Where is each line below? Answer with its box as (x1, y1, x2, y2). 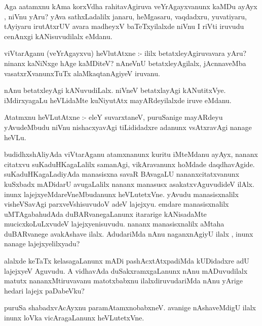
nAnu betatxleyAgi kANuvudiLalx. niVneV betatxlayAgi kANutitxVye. (4, 85, 226, 95)
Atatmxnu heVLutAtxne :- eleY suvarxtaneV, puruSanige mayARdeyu (4, 112, 223, 122)
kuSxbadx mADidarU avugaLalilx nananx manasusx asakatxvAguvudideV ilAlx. (4, 178, 254, 189)
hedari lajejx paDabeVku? (4, 285, 85, 296)
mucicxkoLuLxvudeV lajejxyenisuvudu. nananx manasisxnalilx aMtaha (4, 218, 224, 229)
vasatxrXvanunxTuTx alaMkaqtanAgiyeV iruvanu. (4, 68, 160, 78)
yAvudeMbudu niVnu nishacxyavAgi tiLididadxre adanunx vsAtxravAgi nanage (4, 121, 252, 132)
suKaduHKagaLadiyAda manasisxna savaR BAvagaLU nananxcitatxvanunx (4, 169, 239, 179)
